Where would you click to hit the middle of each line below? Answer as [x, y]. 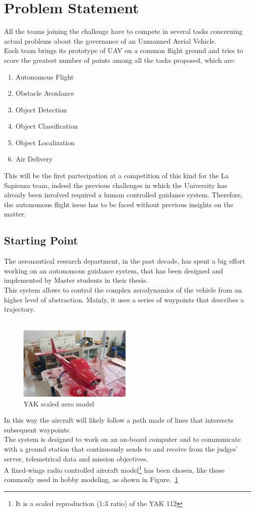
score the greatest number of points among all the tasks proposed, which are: [120, 60]
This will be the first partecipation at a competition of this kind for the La [116, 175]
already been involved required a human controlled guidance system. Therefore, [123, 195]
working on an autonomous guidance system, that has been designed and [114, 270]
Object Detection [41, 109]
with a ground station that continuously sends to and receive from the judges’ [121, 448]
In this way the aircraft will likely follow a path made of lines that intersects [119, 420]
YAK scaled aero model [59, 403]
